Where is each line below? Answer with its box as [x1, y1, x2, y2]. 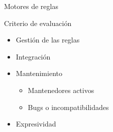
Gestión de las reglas [16, 34, 80, 45]
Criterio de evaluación [4, 17, 72, 28]
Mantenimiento [16, 68, 62, 78]
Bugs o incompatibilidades [28, 101, 109, 112]
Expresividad [16, 118, 56, 129]
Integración [16, 51, 51, 61]
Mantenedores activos [28, 84, 94, 95]
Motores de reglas [4, 1, 58, 11]
